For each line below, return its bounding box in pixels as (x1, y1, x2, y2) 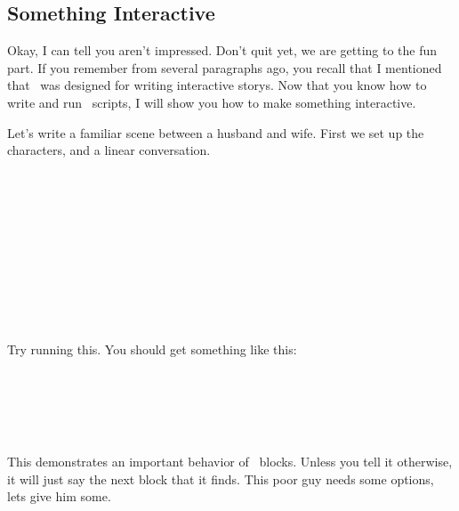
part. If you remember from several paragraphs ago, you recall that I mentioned (7, 58, 442, 77)
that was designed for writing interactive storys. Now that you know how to (7, 76, 427, 94)
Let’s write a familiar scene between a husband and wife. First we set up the (7, 123, 424, 142)
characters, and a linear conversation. (7, 141, 211, 159)
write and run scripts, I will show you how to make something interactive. (7, 93, 416, 111)
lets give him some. (7, 487, 111, 506)
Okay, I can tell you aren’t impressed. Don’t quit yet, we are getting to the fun (7, 41, 438, 60)
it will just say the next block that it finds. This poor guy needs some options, (7, 469, 434, 488)
